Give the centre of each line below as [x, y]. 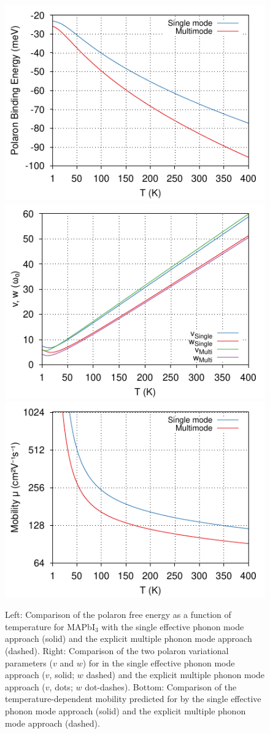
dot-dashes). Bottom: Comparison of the [161, 686]
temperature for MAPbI [50, 626]
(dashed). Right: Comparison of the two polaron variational [117, 650]
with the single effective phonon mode [173, 626]
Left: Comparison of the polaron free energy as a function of [118, 615]
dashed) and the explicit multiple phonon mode [175, 675]
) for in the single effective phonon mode [159, 662]
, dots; [61, 686]
